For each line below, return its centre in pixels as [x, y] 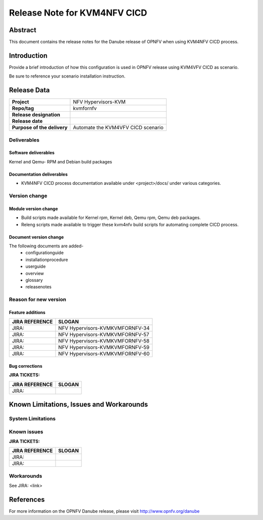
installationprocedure [47, 260]
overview [35, 273]
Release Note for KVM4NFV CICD [78, 13]
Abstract [23, 30]
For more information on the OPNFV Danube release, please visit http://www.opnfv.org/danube [104, 511]
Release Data [29, 90]
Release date [27, 121]
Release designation [36, 115]
